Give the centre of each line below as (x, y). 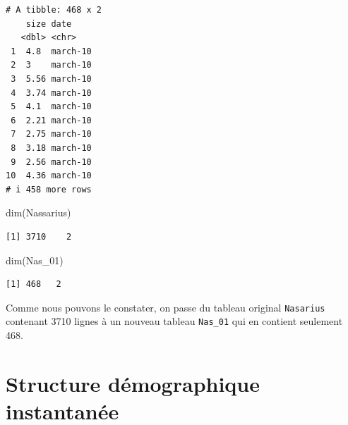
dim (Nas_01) (35, 260)
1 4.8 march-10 (51, 51)
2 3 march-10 (51, 65)
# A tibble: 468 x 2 (54, 10)
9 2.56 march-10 (51, 162)
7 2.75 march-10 (51, 134)
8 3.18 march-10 (51, 148)
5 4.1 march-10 (51, 107)
